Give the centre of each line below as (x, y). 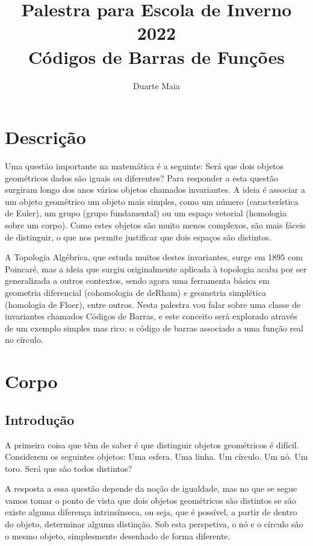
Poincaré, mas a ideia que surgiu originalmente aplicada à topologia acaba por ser (156, 268)
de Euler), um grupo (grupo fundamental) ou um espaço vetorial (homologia (146, 213)
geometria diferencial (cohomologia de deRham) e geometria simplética (135, 292)
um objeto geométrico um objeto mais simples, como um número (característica (152, 201)
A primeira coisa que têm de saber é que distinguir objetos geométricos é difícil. (152, 444)
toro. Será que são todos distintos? (69, 468)
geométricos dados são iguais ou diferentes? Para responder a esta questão (141, 177)
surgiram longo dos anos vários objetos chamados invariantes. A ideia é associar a (155, 190)
